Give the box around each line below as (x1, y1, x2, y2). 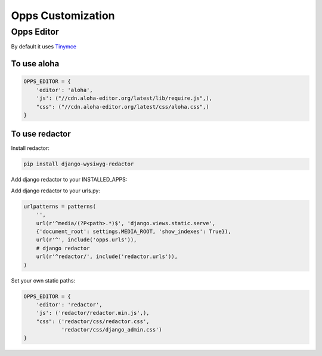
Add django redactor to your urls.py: (11, 187, 101, 194)
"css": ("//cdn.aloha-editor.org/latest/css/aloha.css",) (36, 103, 209, 110)
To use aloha (11, 59, 60, 69)
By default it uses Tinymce (11, 43, 77, 50)
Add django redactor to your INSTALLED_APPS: (11, 176, 128, 183)
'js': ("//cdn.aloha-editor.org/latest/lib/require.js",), (36, 95, 213, 102)
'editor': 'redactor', (36, 301, 103, 308)
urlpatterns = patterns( (23, 203, 97, 210)
